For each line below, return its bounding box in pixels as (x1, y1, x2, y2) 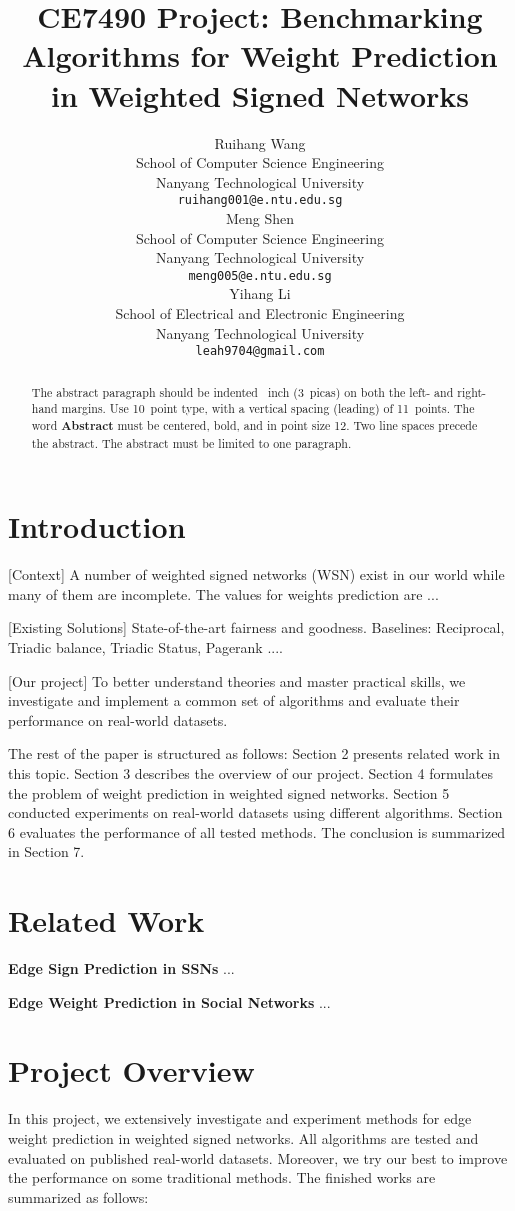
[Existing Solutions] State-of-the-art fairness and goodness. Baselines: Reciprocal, (8, 617, 505, 638)
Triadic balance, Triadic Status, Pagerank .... (8, 636, 283, 657)
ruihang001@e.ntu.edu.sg (177, 193, 343, 208)
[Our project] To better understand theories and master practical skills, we (8, 670, 466, 691)
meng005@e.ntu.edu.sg (188, 268, 332, 283)
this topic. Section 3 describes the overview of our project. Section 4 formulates (8, 762, 494, 783)
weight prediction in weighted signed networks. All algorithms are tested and (8, 1127, 479, 1148)
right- (457, 383, 486, 400)
